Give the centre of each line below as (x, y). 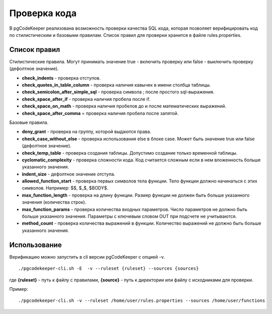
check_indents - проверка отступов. (61, 78)
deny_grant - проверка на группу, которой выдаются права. (87, 132)
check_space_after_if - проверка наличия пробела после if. (86, 99)
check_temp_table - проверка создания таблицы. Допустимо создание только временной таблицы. (130, 153)
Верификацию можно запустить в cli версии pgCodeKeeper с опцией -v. (87, 257)
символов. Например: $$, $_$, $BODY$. (65, 188)
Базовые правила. (29, 122)
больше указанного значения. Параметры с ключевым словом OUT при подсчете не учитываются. (129, 216)
